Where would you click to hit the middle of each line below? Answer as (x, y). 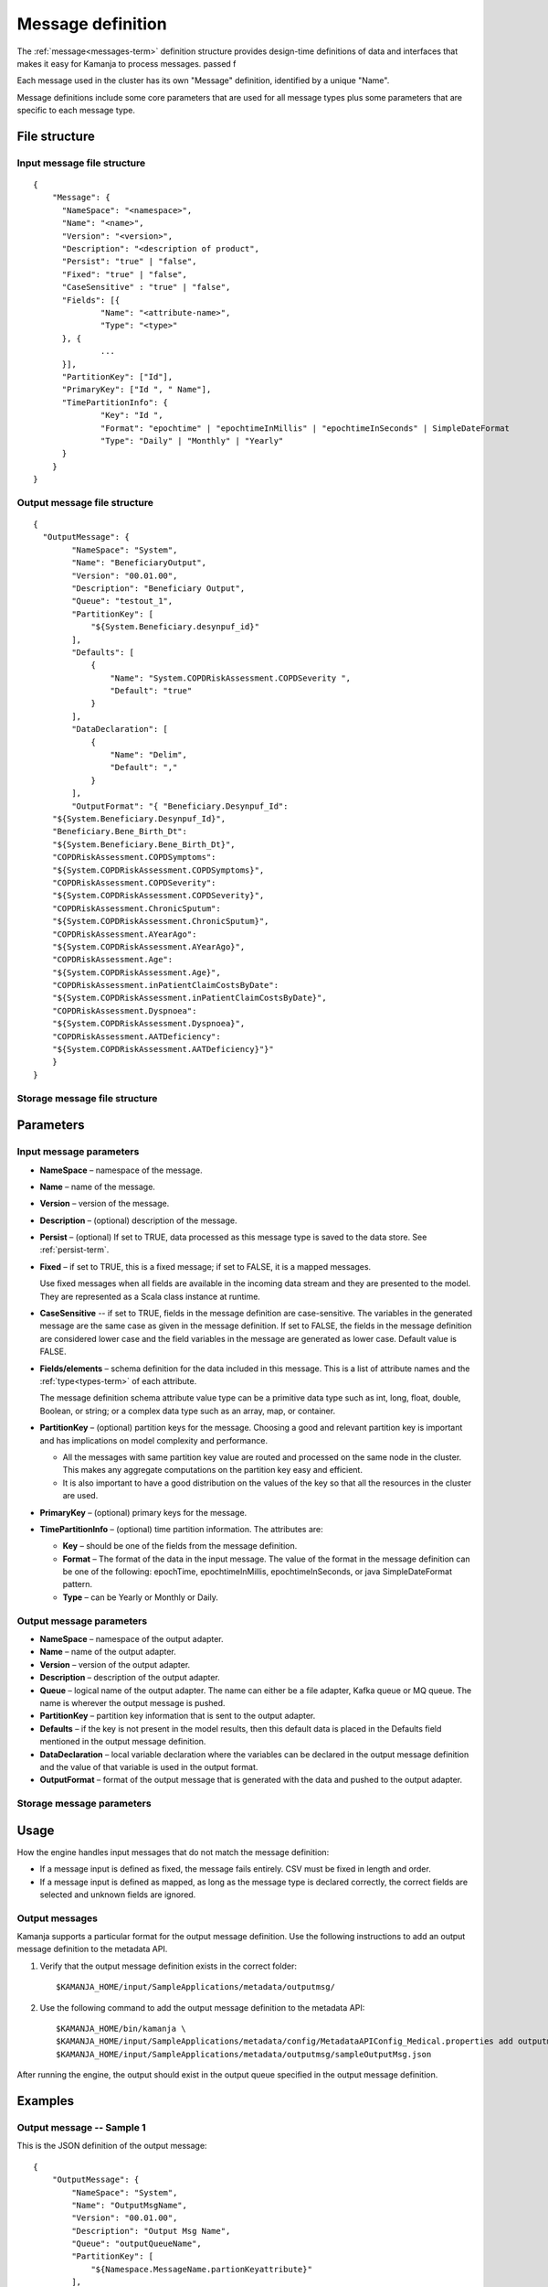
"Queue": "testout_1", (122, 601)
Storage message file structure (87, 1098)
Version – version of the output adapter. (115, 1664)
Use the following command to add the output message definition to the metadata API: (202, 2007)
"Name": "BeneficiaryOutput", (139, 563)
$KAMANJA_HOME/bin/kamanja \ (121, 2029)
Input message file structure (81, 163)
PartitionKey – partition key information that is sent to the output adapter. (178, 1716)
